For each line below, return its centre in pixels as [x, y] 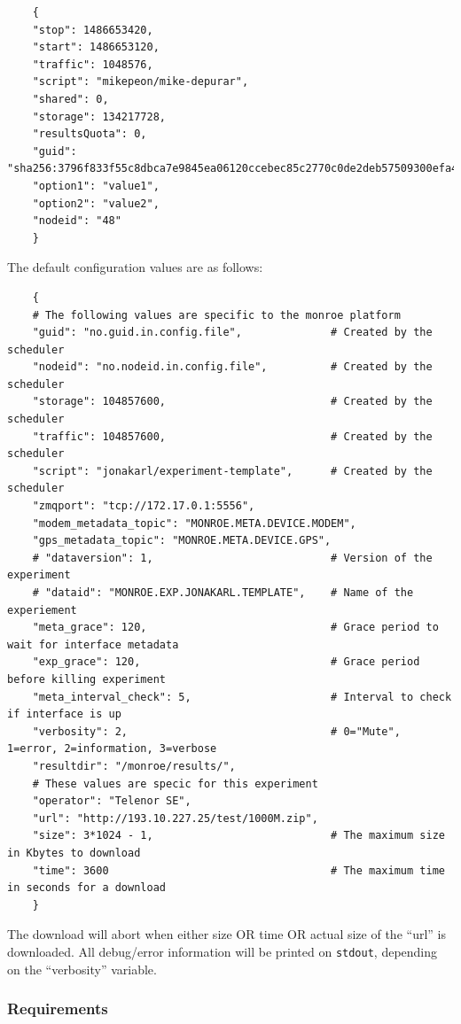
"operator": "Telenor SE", [112, 801]
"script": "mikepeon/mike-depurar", [141, 82]
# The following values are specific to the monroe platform [216, 315]
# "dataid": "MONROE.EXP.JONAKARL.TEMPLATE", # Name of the [223, 593]
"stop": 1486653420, [93, 30]
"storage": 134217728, [99, 116]
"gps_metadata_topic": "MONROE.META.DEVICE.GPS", [182, 541]
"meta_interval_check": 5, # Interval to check [242, 697]
